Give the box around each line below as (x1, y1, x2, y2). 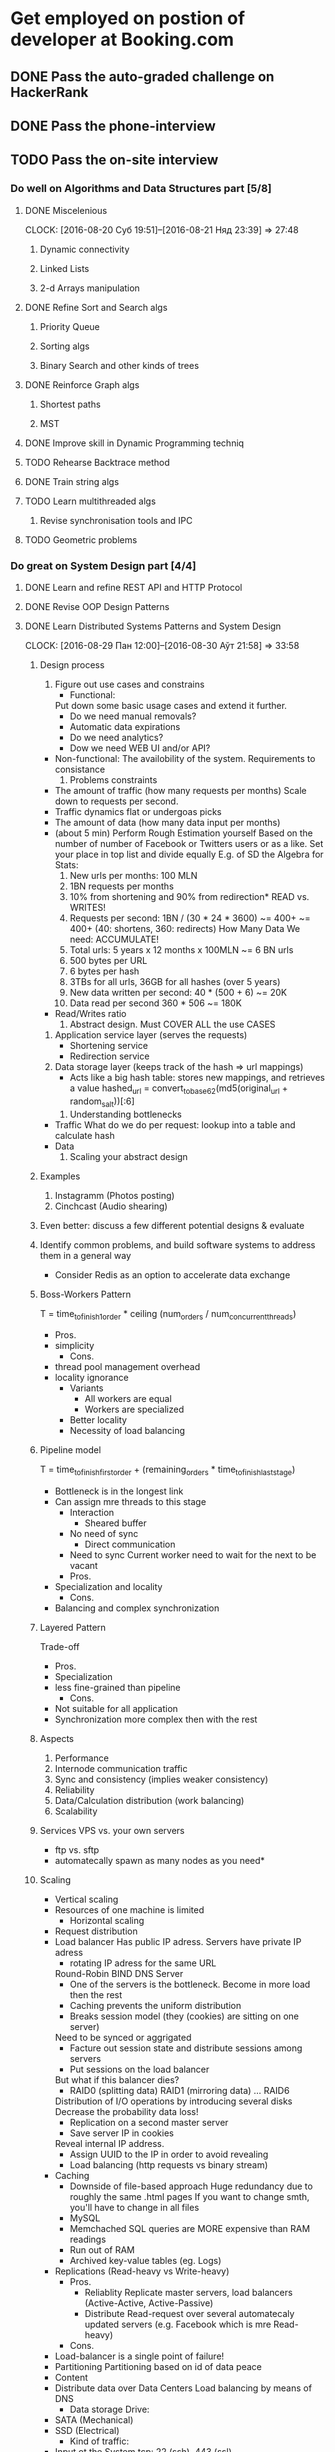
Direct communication (84, 1538, 176, 1551)
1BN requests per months (69, 880, 175, 892)
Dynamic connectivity (39, 243, 130, 255)
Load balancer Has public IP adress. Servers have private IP (54, 1936, 302, 1948)
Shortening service (69, 1039, 148, 1051)
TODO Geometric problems (24, 533, 138, 546)
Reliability (54, 1784, 95, 1796)
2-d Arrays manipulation (39, 282, 140, 294)
